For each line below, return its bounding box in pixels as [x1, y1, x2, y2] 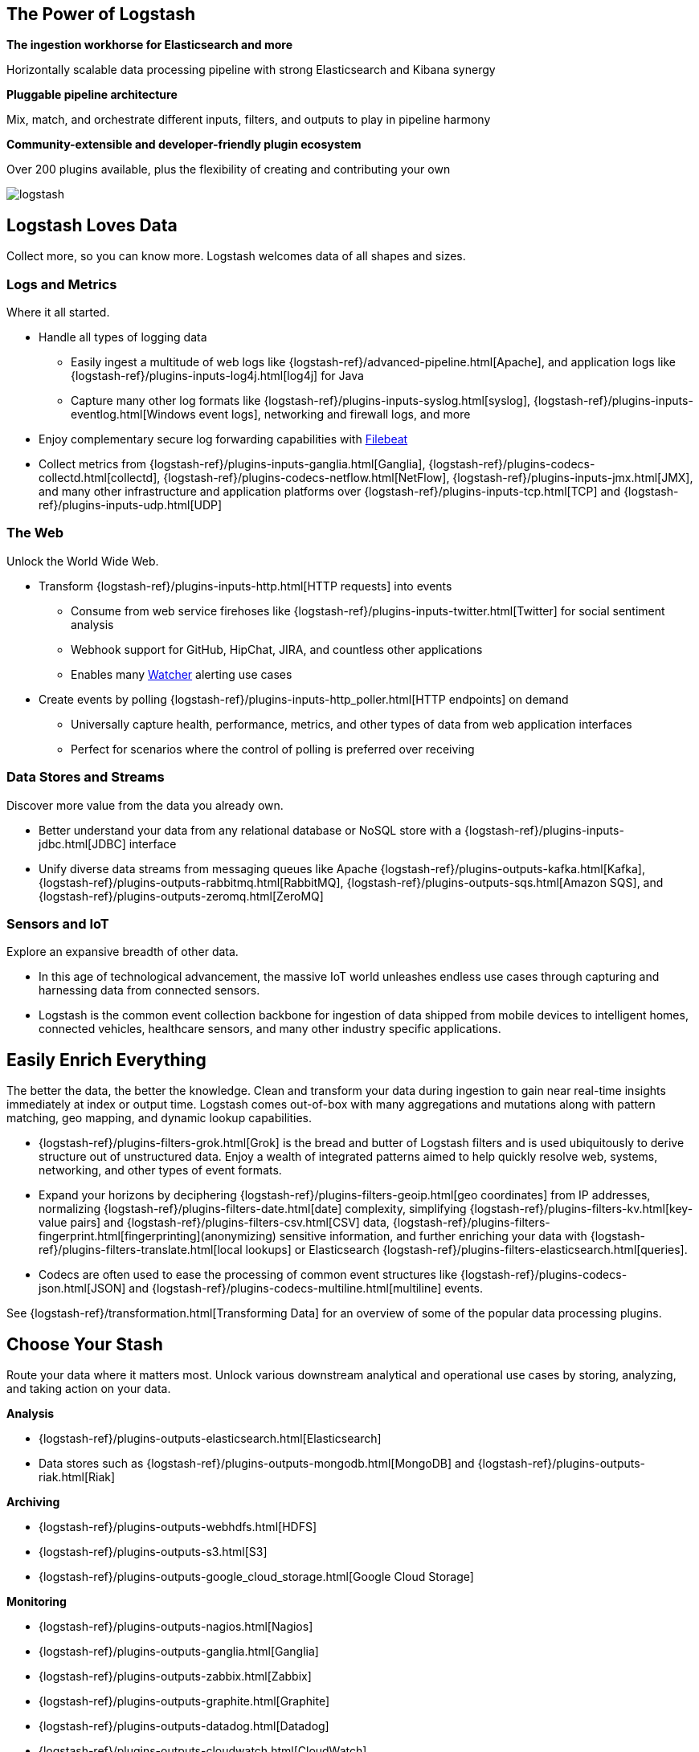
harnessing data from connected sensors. [39, 983, 260, 998]
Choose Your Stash [6, 1333, 163, 1354]
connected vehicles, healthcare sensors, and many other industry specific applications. [39, 1022, 501, 1036]
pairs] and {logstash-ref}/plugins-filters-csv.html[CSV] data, [70, 1215, 390, 1230]
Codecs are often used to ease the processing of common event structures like [39, 1268, 458, 1282]
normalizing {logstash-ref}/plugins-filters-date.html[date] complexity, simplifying [39, 1202, 467, 1216]
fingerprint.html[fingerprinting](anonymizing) [39, 1229, 276, 1244]
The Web [6, 525, 63, 541]
